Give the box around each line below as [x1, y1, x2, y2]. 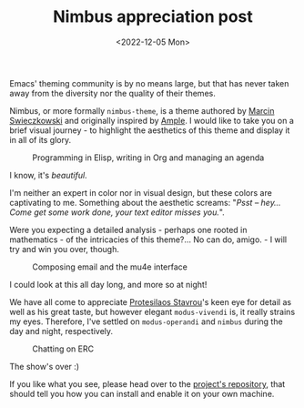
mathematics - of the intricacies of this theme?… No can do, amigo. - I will [9, 234, 288, 245]
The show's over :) [9, 361, 80, 372]
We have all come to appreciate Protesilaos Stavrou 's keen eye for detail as [9, 296, 292, 307]
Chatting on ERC [32, 343, 94, 354]
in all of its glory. [9, 134, 72, 145]
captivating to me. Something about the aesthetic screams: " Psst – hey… [9, 197, 281, 208]
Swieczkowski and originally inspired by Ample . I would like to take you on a [9, 115, 294, 126]
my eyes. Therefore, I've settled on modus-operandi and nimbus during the [9, 316, 284, 327]
